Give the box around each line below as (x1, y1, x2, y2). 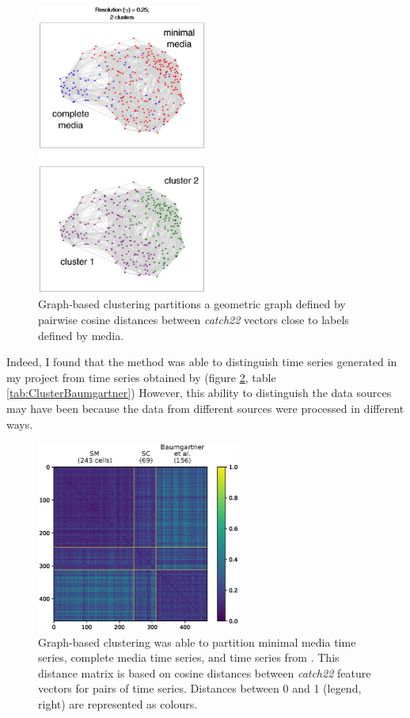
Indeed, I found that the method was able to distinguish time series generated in (6, 353, 397, 370)
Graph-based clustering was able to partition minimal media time (38, 633, 356, 650)
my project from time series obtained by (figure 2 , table (6, 369, 276, 385)
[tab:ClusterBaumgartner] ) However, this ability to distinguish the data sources (6, 384, 392, 401)
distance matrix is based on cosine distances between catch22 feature (38, 664, 371, 681)
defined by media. (38, 327, 124, 343)
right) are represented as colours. (38, 696, 198, 712)
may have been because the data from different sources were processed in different (6, 399, 404, 416)
